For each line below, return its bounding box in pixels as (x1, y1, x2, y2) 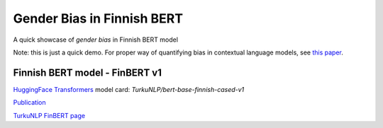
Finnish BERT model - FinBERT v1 (13, 66, 162, 78)
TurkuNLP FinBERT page (13, 111, 85, 120)
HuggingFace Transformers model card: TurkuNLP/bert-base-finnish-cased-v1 (13, 85, 245, 93)
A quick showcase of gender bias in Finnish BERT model (13, 35, 179, 44)
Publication (13, 98, 46, 107)
